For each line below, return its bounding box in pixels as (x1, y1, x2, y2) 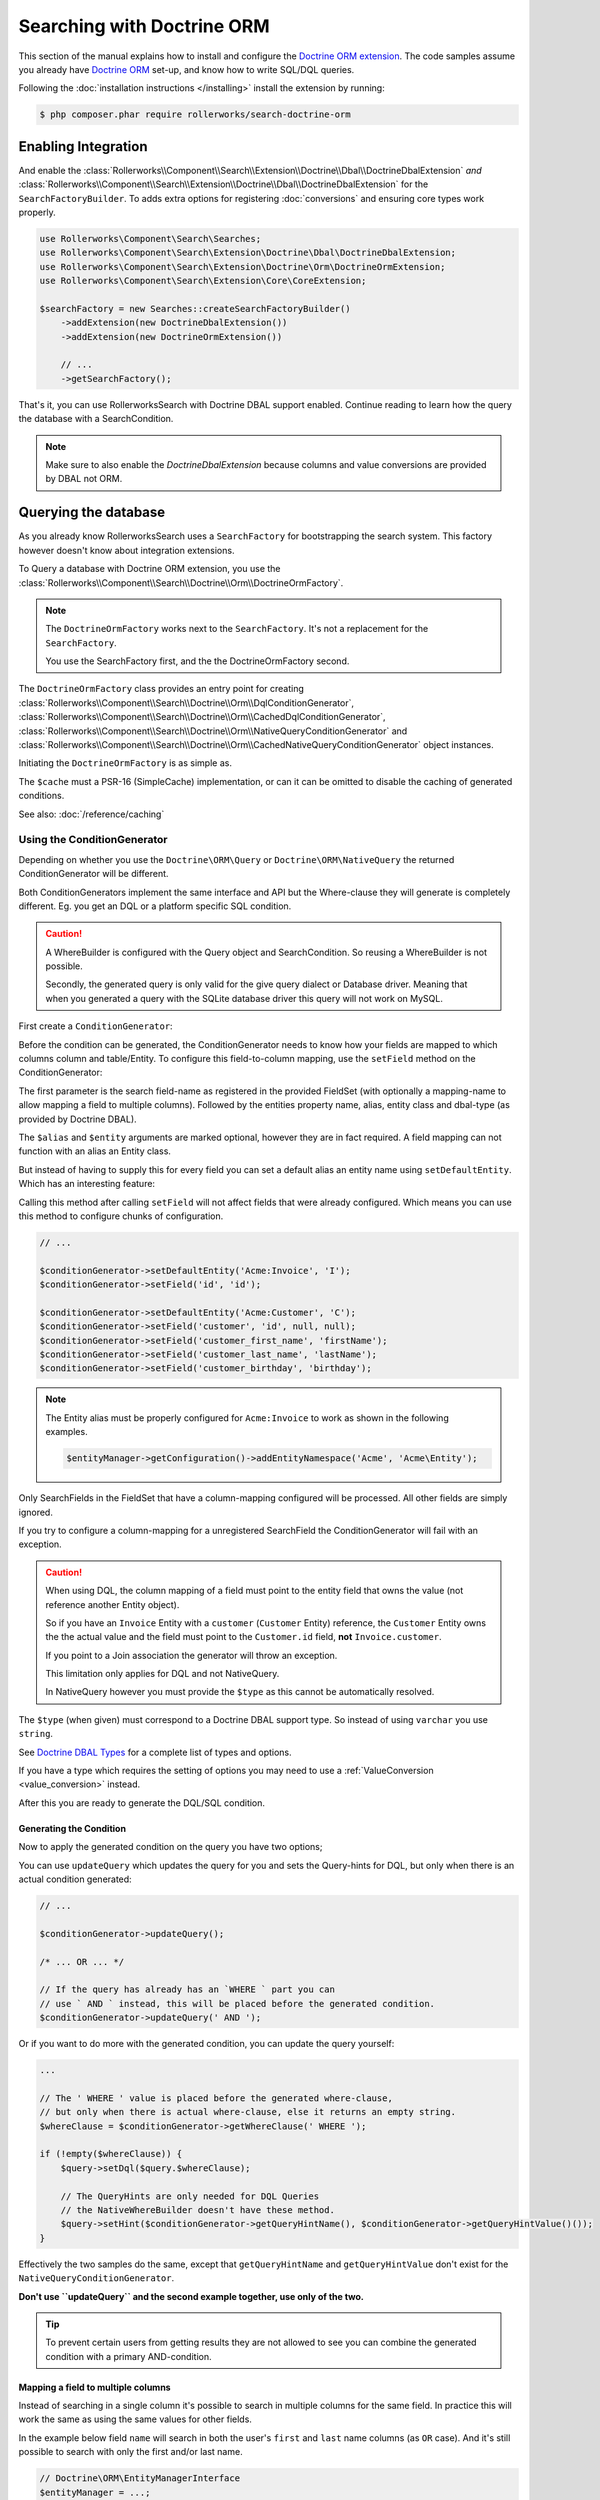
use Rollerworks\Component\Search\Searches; (39, 233, 262, 244)
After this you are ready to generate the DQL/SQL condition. (18, 1796, 265, 1809)
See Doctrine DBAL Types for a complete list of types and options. (18, 1746, 292, 1758)
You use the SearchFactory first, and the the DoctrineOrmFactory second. (45, 655, 350, 667)
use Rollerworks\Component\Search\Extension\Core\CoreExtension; (39, 275, 367, 287)
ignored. (18, 1506, 54, 1518)
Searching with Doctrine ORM (18, 15, 270, 37)
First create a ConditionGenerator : (18, 1020, 174, 1032)
